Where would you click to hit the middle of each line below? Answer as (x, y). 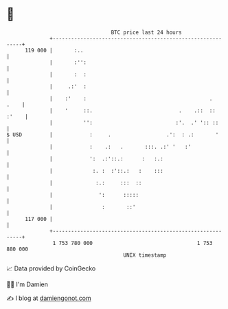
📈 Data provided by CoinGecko (51, 268)
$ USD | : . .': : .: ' (113, 135)
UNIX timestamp (145, 255)
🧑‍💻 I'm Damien (27, 284)
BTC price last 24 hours (147, 32)
